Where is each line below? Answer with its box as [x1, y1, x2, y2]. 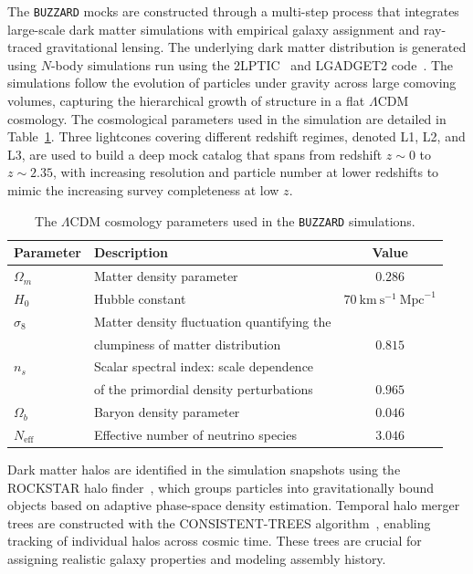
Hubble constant [93, 288, 186, 308]
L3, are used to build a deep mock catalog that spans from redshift [7, 144, 383, 163]
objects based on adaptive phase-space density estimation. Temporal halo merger [7, 496, 460, 515]
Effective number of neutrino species [93, 425, 297, 444]
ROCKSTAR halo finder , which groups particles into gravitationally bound [7, 477, 435, 496]
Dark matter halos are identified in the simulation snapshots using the [7, 460, 401, 479]
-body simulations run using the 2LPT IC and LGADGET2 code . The [50, 55, 454, 74]
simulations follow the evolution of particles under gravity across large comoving [7, 73, 457, 92]
